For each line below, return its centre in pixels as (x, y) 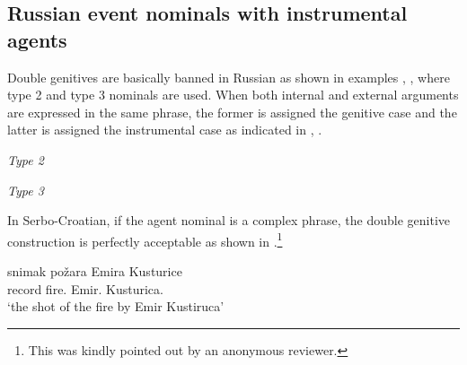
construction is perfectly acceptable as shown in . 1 (145, 239)
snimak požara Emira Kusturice (95, 271)
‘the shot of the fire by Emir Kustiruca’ (116, 306)
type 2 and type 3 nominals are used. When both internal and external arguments (233, 95)
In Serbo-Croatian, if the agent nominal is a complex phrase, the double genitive (229, 220)
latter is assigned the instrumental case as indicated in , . (165, 130)
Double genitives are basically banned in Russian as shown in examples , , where (229, 77)
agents (37, 39)
